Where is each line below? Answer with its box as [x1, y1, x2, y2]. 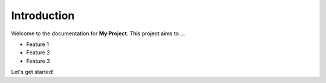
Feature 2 [26, 49, 51, 56]
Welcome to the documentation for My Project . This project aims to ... [11, 30, 185, 37]
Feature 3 [26, 57, 51, 64]
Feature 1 [26, 41, 50, 48]
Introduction [11, 9, 75, 22]
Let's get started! [11, 69, 54, 76]
